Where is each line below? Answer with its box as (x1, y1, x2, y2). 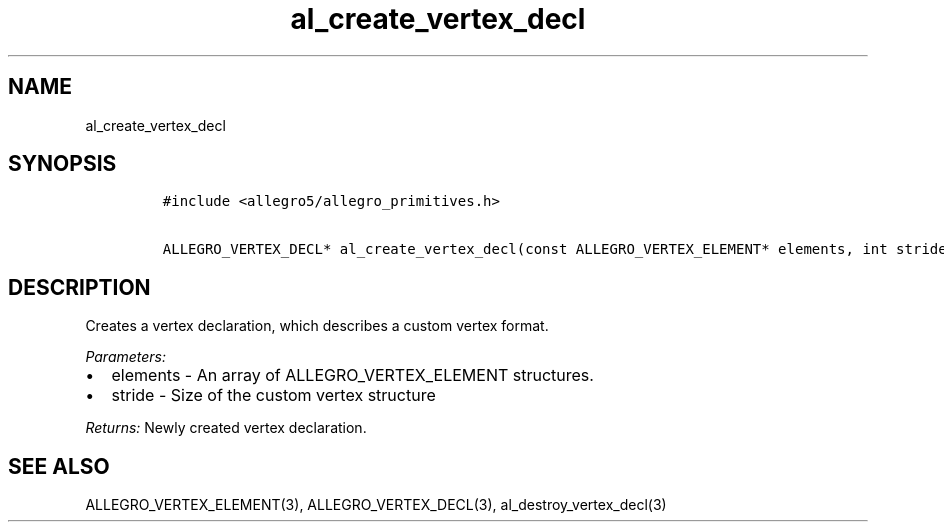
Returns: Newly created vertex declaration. (85, 419, 367, 437)
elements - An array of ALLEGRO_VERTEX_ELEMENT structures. (111, 365, 594, 386)
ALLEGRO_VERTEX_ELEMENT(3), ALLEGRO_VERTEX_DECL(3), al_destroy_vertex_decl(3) (85, 496, 667, 514)
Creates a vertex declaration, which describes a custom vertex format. (85, 317, 549, 335)
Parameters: (85, 348, 167, 366)
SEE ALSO (8, 453, 110, 479)
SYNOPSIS (8, 151, 117, 177)
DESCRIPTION (8, 274, 151, 300)
